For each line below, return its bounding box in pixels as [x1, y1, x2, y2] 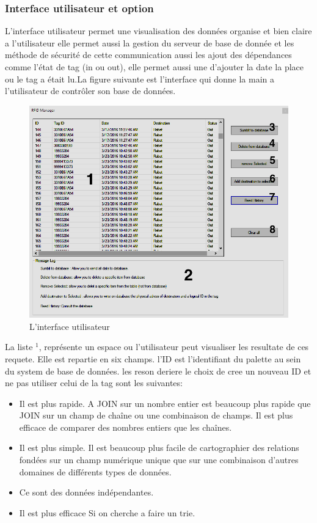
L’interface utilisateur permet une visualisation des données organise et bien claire [5, 24, 312, 37]
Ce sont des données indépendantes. [19, 486, 154, 499]
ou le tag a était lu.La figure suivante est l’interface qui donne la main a [5, 72, 275, 85]
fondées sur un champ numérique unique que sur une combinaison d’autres [19, 453, 299, 466]
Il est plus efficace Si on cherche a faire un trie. [19, 506, 195, 519]
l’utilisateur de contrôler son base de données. [5, 84, 176, 97]
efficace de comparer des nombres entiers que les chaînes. [19, 420, 232, 433]
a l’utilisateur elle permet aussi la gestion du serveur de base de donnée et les [5, 36, 294, 49]
